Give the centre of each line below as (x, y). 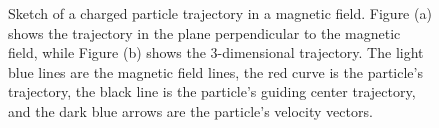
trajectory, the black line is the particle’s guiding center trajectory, (212, 91)
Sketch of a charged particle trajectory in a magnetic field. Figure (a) (220, 13)
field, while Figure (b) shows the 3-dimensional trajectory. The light (216, 52)
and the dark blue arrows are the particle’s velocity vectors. (190, 110)
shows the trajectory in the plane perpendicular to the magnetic (204, 32)
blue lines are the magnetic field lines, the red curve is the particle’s (215, 71)
